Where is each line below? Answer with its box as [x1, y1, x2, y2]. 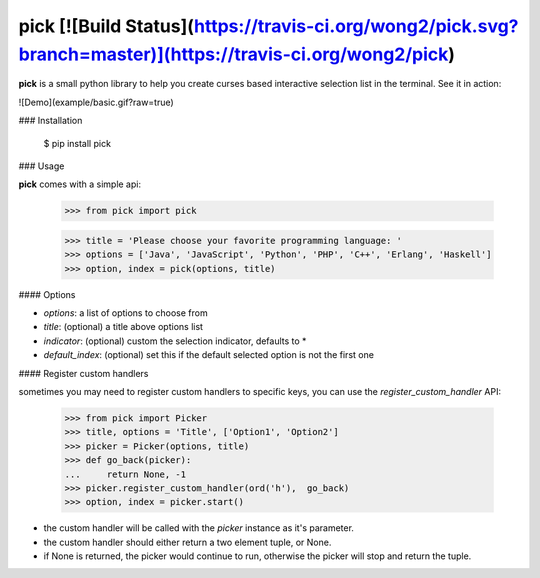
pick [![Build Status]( [18, 15, 195, 37]
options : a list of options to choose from [43, 307, 209, 319]
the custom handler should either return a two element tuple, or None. [43, 536, 332, 548]
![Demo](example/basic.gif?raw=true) [18, 96, 174, 108]
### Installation [18, 115, 83, 127]
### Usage [18, 160, 65, 172]
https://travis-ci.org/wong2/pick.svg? [193, 15, 519, 37]
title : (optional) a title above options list [43, 321, 204, 333]
